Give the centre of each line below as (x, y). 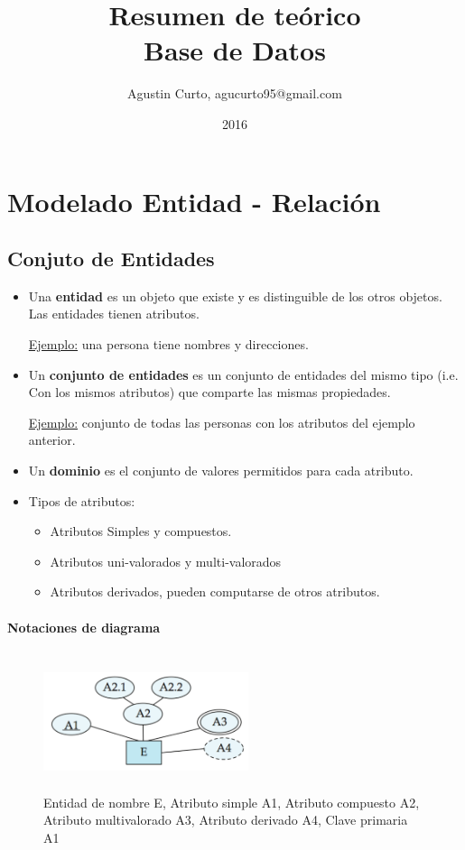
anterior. (52, 440)
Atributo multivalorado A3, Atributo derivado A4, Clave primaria (226, 820)
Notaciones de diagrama (84, 627)
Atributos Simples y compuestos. (141, 531)
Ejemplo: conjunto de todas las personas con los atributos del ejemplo (222, 422)
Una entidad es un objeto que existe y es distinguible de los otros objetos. (235, 296)
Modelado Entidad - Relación (194, 201)
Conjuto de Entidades (111, 259)
